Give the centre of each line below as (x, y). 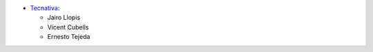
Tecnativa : (45, 8)
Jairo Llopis (64, 18)
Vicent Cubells (68, 27)
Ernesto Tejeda (69, 37)
